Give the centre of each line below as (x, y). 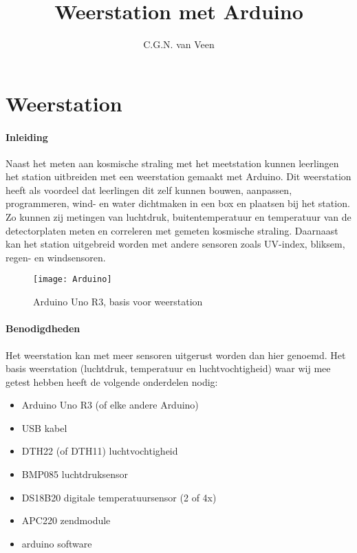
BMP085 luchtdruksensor (75, 474)
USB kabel (44, 427)
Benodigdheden (43, 328)
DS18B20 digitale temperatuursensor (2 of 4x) (119, 497)
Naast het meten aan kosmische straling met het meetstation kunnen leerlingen (172, 163)
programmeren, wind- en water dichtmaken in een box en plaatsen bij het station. (178, 203)
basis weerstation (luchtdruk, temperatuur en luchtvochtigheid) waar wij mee (168, 368)
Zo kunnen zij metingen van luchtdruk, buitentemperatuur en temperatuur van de (178, 217)
